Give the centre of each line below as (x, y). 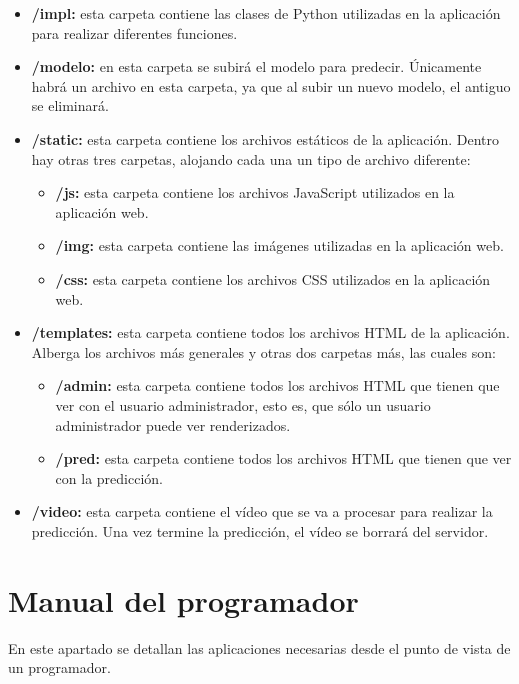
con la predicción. (109, 477)
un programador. (59, 667)
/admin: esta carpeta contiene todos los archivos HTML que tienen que (277, 385)
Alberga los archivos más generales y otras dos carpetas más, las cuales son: (263, 351)
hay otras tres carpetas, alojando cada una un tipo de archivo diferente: (251, 158)
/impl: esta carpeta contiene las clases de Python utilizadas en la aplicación (266, 13)
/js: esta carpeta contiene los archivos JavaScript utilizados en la (255, 192)
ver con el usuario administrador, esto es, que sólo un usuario (243, 404)
